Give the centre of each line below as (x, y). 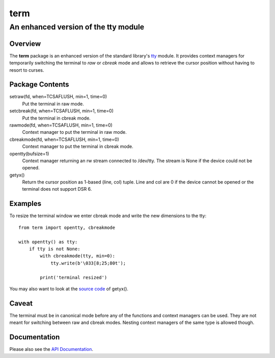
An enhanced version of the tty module (77, 27)
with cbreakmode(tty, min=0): (78, 256)
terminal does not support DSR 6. (57, 189)
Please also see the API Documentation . (51, 349)
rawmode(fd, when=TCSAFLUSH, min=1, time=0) (61, 125)
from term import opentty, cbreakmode (67, 227)
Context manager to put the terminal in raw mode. (74, 132)
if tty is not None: (54, 249)
